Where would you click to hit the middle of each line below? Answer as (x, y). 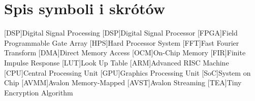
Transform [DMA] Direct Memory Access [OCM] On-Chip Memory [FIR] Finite (125, 53)
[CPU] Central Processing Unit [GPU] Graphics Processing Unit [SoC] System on (127, 72)
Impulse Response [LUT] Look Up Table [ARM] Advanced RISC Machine (117, 62)
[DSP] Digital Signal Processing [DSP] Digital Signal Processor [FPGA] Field (121, 33)
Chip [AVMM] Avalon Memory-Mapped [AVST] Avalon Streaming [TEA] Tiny (123, 82)
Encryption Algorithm (39, 92)
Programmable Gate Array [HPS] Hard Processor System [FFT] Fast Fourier (122, 42)
